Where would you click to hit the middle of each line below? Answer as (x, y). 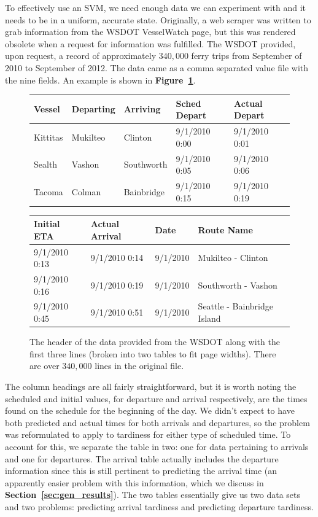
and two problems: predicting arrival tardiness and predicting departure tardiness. (159, 506)
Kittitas (48, 137)
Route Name (225, 229)
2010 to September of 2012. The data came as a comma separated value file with (157, 67)
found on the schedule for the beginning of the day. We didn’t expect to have (150, 410)
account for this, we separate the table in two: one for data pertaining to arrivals (157, 446)
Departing (93, 109)
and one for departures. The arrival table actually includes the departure (142, 458)
